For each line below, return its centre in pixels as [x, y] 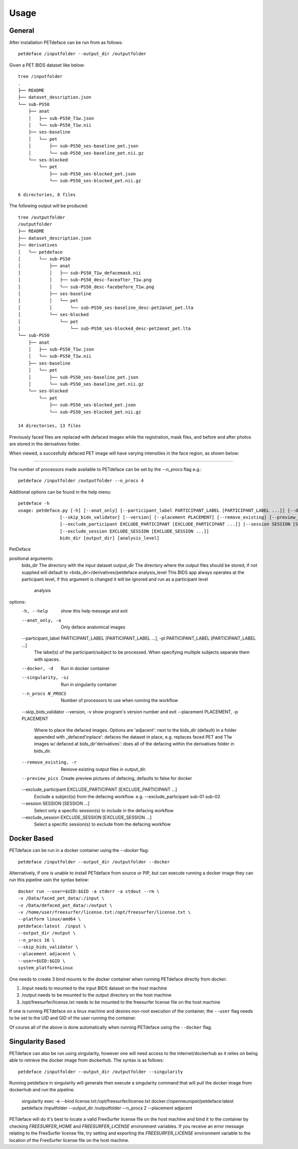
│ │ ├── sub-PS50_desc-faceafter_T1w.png [85, 280]
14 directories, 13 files [50, 426]
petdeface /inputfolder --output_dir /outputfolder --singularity [101, 1072]
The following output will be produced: [49, 206]
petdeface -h [34, 503]
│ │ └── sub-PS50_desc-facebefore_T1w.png [86, 287]
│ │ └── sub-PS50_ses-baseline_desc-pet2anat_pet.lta [106, 307]
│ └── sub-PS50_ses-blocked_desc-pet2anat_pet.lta [105, 328]
